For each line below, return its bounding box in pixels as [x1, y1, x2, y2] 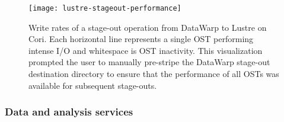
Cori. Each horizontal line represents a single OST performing [28, 33, 254, 45]
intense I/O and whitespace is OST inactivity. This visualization [28, 44, 263, 56]
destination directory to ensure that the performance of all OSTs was [28, 68, 279, 80]
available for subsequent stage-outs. [28, 79, 157, 91]
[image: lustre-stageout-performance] [28, 4, 181, 12]
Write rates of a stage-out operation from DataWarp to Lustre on [28, 21, 267, 33]
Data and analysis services [5, 104, 133, 119]
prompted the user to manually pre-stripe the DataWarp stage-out [28, 56, 270, 68]
